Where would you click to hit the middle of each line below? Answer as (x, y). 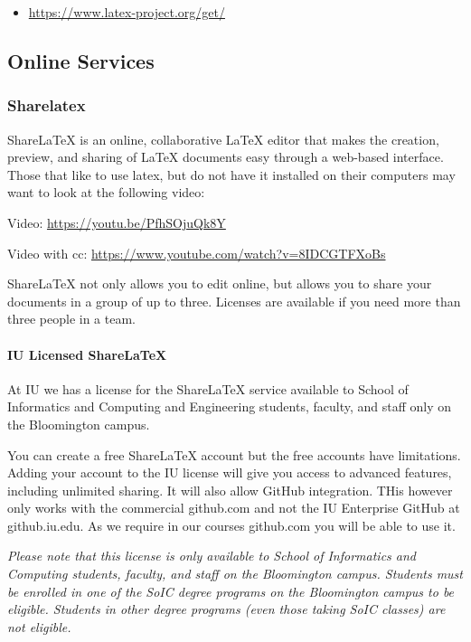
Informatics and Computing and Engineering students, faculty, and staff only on (230, 406)
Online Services (81, 60)
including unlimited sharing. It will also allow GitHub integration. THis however (230, 490)
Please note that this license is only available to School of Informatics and (212, 556)
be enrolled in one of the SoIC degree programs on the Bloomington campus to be (231, 591)
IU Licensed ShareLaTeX (87, 354)
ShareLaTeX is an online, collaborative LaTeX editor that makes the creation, (223, 139)
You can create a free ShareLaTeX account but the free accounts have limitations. (234, 454)
